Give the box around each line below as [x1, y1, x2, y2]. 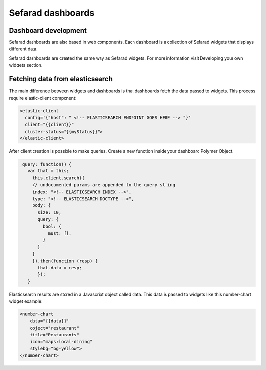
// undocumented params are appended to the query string [32, 182, 176, 188]
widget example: [9, 298, 43, 304]
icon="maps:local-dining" [30, 339, 93, 344]
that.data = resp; [37, 265, 82, 270]
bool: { [42, 223, 62, 229]
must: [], [48, 230, 72, 236]
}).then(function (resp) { [32, 258, 98, 264]
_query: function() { [19, 162, 72, 167]
